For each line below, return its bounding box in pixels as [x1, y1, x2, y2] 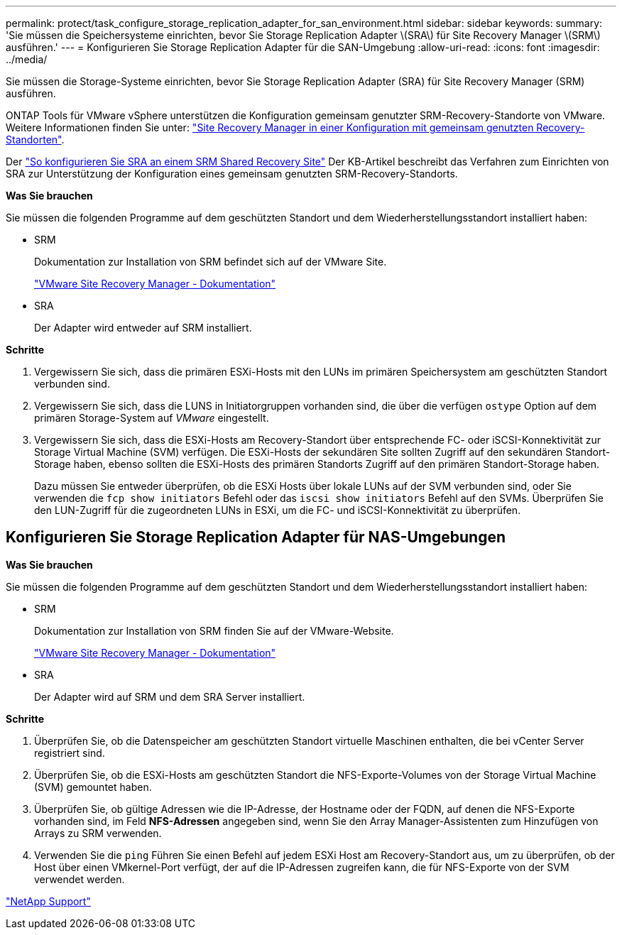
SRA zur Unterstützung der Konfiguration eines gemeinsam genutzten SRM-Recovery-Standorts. [6, 168, 458, 180]
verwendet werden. [34, 873, 125, 885]
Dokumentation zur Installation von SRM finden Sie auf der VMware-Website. [34, 624, 394, 637]
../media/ [6, 53, 48, 65]
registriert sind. [34, 746, 105, 759]
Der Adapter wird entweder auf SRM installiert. [34, 322, 252, 334]
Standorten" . [6, 133, 65, 146]
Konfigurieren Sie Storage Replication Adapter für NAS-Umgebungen [6, 528, 506, 547]
